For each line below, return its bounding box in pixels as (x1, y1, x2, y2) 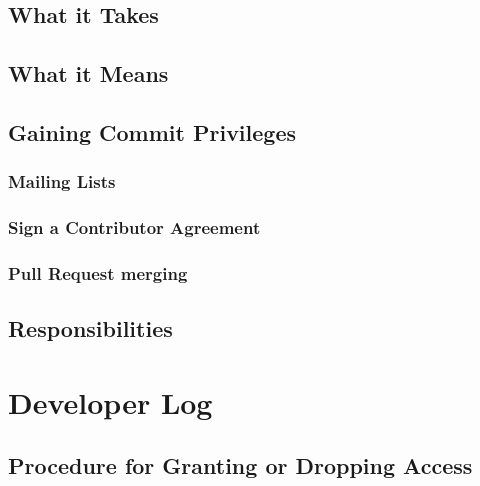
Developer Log (8, 381, 213, 422)
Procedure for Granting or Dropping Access (8, 450, 473, 481)
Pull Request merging (8, 260, 188, 285)
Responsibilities (8, 313, 173, 344)
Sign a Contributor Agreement (8, 215, 261, 240)
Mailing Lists (8, 169, 116, 194)
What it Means (8, 58, 169, 89)
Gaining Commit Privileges (8, 116, 297, 147)
